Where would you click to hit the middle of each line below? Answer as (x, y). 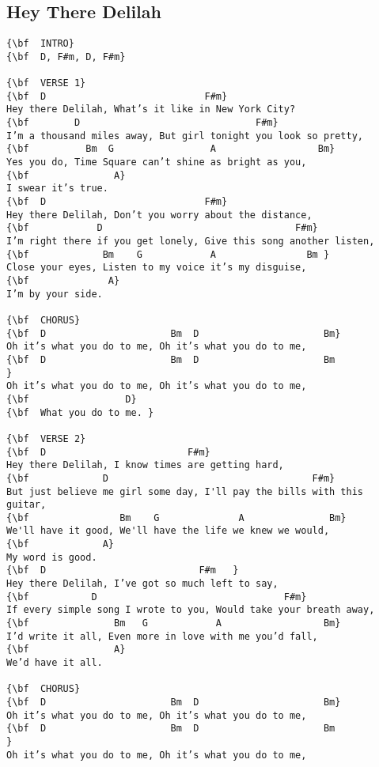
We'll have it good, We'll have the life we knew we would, (168, 531)
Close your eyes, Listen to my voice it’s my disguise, (157, 268)
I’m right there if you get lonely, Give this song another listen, (191, 242)
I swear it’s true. (57, 189)
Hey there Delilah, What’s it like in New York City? (151, 110)
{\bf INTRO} (40, 44)
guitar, (27, 505)
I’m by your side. (55, 294)
